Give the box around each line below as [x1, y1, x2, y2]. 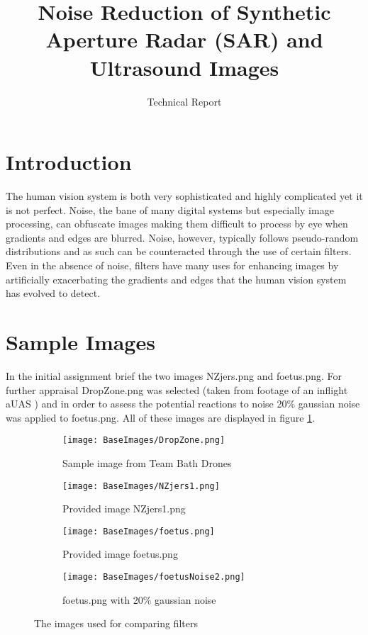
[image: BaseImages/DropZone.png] [62, 435, 225, 446]
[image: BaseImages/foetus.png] [62, 526, 215, 536]
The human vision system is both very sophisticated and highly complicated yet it [6, 189, 363, 203]
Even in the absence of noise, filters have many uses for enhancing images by [6, 258, 339, 272]
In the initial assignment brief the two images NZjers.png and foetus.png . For [6, 368, 342, 383]
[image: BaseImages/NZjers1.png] [62, 481, 220, 491]
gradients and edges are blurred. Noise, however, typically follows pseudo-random [6, 230, 359, 245]
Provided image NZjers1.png [62, 501, 186, 516]
